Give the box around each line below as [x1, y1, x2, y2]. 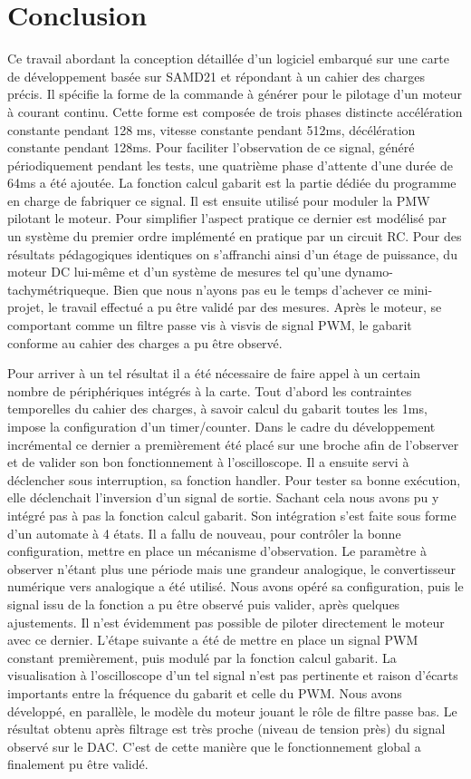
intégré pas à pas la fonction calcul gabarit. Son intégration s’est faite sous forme [7, 505, 457, 524]
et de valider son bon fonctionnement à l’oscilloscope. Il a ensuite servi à [7, 453, 409, 472]
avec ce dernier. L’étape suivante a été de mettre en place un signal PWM [7, 630, 418, 649]
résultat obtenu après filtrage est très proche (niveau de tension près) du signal [7, 719, 446, 738]
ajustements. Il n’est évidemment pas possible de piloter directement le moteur [7, 612, 445, 631]
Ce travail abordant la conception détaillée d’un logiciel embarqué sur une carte [7, 49, 449, 68]
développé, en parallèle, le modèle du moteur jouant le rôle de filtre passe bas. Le [7, 701, 457, 720]
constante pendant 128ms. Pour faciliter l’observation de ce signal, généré [7, 138, 415, 157]
